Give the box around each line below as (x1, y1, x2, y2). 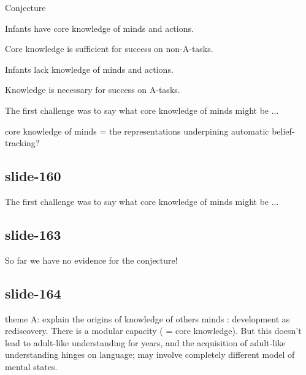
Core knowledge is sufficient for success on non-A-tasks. (5, 42, 213, 55)
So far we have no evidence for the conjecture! (5, 253, 178, 266)
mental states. (5, 360, 58, 373)
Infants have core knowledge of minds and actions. (5, 21, 194, 34)
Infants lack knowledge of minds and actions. (5, 62, 174, 75)
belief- (272, 124, 295, 137)
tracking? (5, 136, 40, 149)
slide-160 (5, 166, 61, 185)
